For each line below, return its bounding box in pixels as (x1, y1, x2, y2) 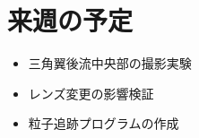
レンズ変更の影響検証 (28, 83, 154, 102)
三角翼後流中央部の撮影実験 (28, 54, 192, 73)
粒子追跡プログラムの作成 (28, 114, 179, 133)
